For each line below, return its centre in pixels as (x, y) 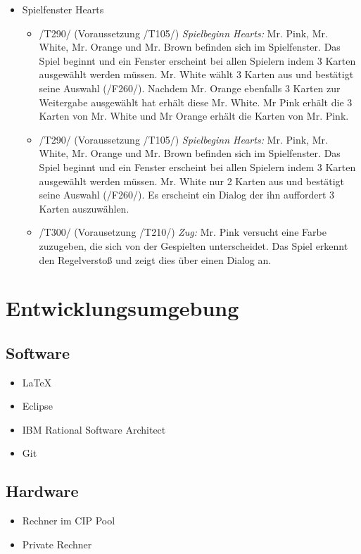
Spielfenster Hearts (63, 9)
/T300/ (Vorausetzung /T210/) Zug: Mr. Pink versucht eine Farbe (183, 232)
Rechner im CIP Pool (69, 521)
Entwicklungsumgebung (122, 308)
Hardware (42, 491)
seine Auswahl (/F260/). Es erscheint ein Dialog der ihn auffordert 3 (187, 195)
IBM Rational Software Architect (94, 429)
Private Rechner (57, 544)
